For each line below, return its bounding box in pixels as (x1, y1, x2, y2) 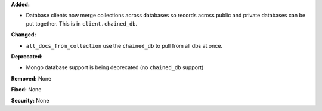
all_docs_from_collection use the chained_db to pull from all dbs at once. (26, 42, 223, 49)
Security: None (11, 97, 49, 104)
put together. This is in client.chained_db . (26, 20, 138, 27)
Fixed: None (11, 86, 42, 93)
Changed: (11, 31, 36, 38)
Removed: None (11, 75, 52, 82)
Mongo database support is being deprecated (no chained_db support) (26, 64, 204, 71)
